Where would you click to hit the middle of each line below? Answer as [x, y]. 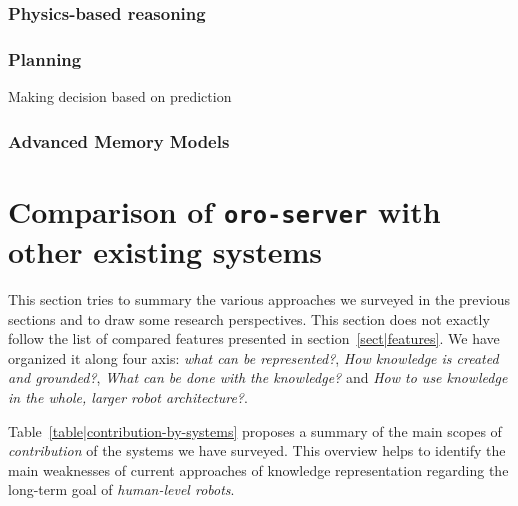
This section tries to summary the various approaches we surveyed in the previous [259, 298]
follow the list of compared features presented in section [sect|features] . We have [254, 338]
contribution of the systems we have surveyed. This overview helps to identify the [257, 450]
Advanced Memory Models [119, 140]
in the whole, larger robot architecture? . [128, 396]
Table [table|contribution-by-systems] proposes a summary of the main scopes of [255, 430]
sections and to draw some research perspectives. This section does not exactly [249, 318]
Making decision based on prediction [120, 96]
